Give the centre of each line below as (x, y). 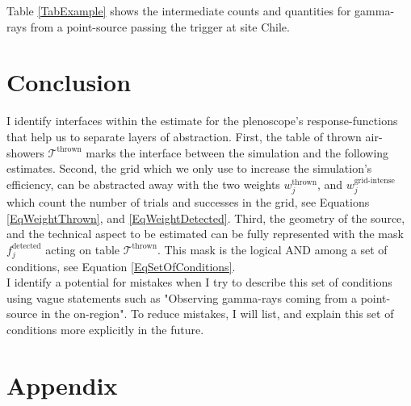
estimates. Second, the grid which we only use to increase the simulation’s (189, 168)
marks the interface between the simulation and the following (237, 152)
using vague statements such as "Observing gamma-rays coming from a (182, 297)
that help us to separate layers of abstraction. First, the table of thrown (184, 136)
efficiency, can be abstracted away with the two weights (143, 184)
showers (25, 152)
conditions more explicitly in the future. (105, 329)
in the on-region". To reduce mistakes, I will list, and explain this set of (217, 314)
